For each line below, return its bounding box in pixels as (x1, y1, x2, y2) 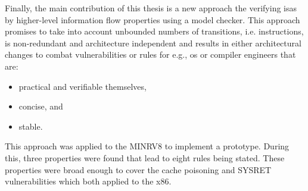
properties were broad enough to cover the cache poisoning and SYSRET (5, 163, 272, 176)
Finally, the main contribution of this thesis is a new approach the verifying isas (5, 2, 297, 14)
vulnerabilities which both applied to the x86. (5, 175, 172, 187)
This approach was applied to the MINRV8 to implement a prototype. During (5, 140, 290, 152)
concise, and (18, 100, 63, 112)
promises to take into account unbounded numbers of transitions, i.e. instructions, (5, 25, 304, 37)
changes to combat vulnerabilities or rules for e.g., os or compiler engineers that (5, 48, 296, 61)
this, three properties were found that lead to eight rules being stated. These (5, 151, 285, 164)
